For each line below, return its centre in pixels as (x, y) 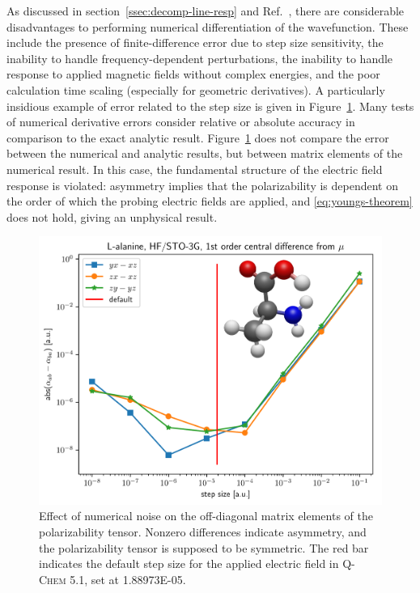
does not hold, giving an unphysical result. (112, 216)
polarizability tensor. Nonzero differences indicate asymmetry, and (203, 532)
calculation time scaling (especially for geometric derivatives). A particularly (196, 89)
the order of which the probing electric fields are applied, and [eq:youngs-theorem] (210, 201)
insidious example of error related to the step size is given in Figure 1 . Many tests (210, 106)
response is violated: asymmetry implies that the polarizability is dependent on (202, 185)
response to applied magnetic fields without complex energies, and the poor (193, 74)
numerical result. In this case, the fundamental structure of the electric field (195, 169)
